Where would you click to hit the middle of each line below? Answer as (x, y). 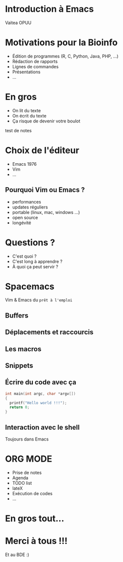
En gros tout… (35, 518)
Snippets (19, 366)
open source (25, 217)
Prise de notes (27, 473)
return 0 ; (19, 407)
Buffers (17, 315)
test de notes (18, 130)
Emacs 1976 (24, 164)
